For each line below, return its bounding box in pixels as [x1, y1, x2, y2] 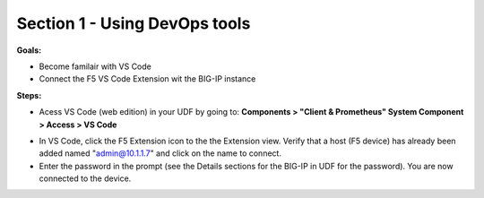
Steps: [16, 90, 42, 100]
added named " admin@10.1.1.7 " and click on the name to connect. [39, 148, 282, 159]
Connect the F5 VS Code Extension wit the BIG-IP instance [39, 73, 256, 84]
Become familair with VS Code [39, 61, 151, 72]
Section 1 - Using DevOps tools [16, 13, 251, 33]
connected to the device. [39, 173, 132, 184]
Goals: [16, 45, 42, 56]
